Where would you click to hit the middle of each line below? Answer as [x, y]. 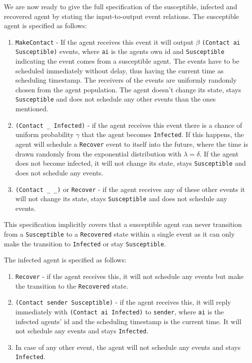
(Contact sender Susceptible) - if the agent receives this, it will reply [123, 302]
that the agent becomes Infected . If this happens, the [163, 134]
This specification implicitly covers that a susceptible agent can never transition [123, 224]
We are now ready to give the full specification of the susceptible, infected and [121, 6]
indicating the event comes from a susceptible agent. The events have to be [127, 61]
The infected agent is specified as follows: [65, 260]
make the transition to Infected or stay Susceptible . [85, 243]
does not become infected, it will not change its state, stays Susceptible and [131, 163]
